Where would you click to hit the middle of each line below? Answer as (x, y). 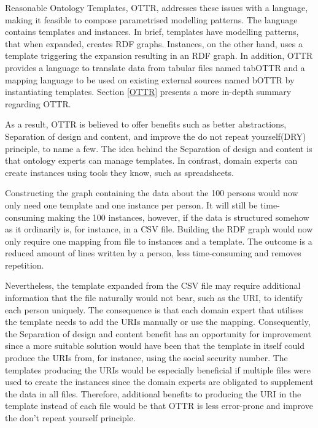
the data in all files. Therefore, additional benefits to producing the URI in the (153, 393)
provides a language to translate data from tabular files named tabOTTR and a (155, 67)
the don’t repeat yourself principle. (70, 418)
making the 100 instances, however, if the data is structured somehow (178, 217)
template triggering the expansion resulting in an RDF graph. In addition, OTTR (159, 55)
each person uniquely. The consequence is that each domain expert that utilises (154, 309)
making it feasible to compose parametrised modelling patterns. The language (151, 19)
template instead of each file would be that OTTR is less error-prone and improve (159, 406)
